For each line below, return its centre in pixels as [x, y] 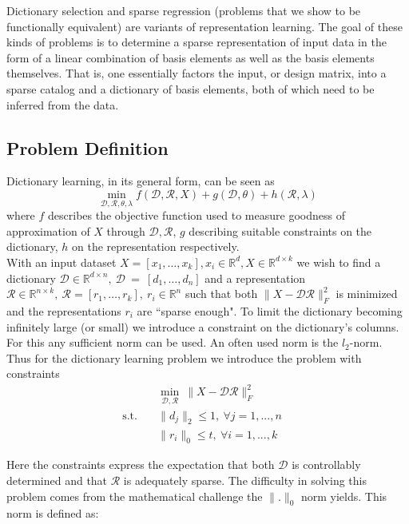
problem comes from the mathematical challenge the [135, 496]
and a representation [255, 278]
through [126, 230]
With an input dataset [62, 262]
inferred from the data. [63, 104]
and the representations [64, 310]
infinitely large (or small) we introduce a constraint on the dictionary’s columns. [203, 326]
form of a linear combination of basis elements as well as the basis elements [191, 57]
